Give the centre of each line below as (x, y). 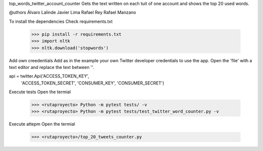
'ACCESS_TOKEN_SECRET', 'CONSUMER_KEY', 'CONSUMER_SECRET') (93, 83)
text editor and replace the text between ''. (52, 67)
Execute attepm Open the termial (42, 124)
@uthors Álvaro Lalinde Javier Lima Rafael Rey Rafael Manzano (73, 13)
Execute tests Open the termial (40, 92)
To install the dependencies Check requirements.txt (61, 21)
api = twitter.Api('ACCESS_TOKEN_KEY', (49, 76)
